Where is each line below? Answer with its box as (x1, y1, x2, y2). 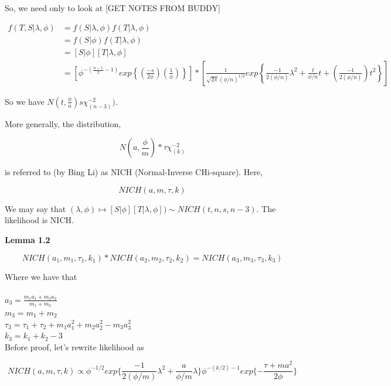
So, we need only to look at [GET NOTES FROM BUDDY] (5, 2, 220, 13)
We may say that (5, 202, 66, 214)
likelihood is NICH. (5, 214, 74, 226)
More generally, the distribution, (5, 117, 121, 129)
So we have (5, 95, 45, 107)
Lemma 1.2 (5, 233, 50, 245)
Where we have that (5, 270, 77, 282)
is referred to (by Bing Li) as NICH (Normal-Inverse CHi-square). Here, (5, 166, 263, 178)
